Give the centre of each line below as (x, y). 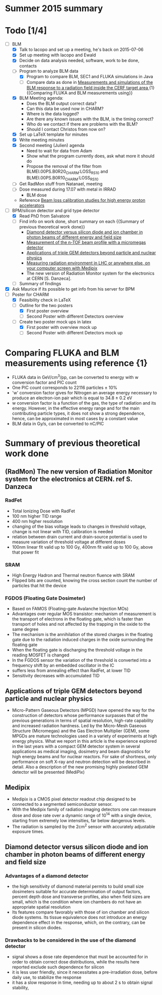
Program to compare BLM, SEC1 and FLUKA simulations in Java (90, 77)
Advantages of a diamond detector (47, 876)
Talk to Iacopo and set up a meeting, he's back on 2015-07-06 (81, 49)
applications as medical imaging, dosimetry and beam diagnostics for (81, 751)
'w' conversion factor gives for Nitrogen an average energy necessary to (84, 392)
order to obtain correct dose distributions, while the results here (76, 962)
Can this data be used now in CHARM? (65, 108)
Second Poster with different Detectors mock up (74, 333)
